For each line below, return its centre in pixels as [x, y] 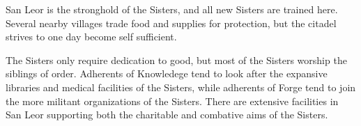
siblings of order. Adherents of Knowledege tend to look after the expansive [167, 73]
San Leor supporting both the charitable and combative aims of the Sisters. [167, 115]
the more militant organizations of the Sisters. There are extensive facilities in [172, 101]
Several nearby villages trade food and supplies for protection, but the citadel [171, 23]
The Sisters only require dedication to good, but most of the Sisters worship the [176, 60]
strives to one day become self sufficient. [91, 37]
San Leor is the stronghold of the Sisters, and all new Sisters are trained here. [172, 9]
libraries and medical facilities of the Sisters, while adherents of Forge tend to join [181, 87]
